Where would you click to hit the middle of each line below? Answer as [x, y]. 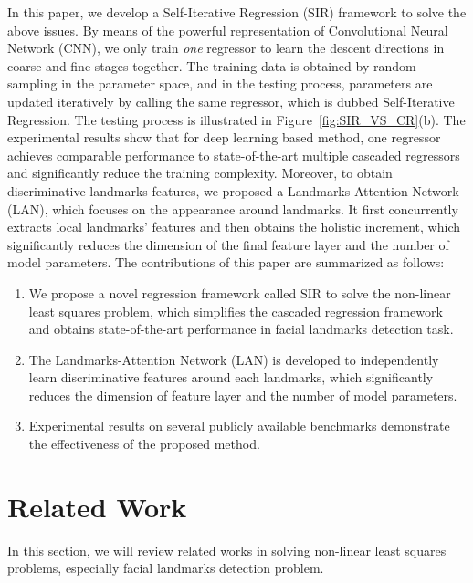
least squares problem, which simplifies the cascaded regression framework [236, 311]
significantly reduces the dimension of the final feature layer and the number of [228, 244]
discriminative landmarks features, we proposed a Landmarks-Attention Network [233, 190]
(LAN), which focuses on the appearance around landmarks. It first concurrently [233, 208]
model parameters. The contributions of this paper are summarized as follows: [226, 262]
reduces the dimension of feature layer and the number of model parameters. [243, 395]
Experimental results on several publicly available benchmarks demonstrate [239, 426]
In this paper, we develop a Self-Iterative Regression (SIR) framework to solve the [237, 12]
